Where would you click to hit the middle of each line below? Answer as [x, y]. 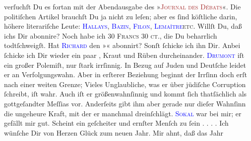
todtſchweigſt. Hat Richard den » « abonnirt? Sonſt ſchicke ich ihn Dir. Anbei [122, 45]
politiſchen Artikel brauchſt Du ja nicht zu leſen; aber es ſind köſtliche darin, [121, 16]
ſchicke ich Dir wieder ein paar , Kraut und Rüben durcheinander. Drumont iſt [124, 55]
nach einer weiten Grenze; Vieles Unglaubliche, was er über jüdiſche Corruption [125, 84]
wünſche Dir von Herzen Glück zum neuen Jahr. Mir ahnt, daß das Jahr [114, 132]
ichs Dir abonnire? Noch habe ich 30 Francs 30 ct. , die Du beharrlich [111, 35]
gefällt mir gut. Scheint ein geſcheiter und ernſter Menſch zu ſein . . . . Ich [116, 123]
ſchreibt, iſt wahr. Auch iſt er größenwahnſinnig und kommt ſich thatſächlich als [125, 94]
